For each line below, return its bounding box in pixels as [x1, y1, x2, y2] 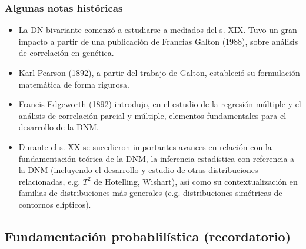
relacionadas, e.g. [18, 175, 81, 187]
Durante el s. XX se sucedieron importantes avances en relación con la [18, 140, 272, 152]
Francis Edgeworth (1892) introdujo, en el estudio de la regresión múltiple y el [18, 98, 301, 110]
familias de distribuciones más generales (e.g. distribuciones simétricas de [18, 187, 282, 199]
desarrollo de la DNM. [18, 121, 99, 133]
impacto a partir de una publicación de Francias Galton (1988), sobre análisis [18, 35, 298, 47]
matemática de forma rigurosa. [18, 78, 129, 90]
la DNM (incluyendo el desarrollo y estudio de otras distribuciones [18, 164, 258, 176]
